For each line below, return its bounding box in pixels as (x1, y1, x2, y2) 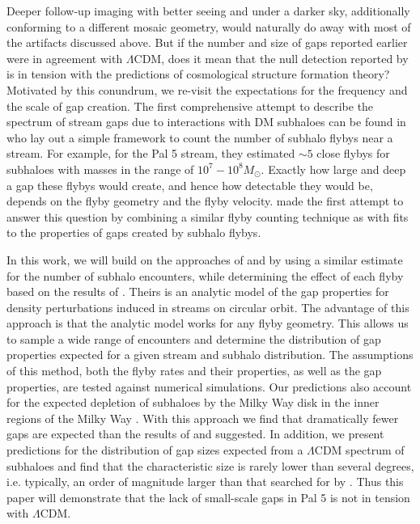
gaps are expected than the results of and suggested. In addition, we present (6, 425, 384, 442)
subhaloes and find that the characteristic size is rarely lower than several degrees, (6, 457, 414, 474)
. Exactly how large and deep (261, 160, 406, 177)
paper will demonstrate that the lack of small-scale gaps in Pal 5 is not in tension (6, 488, 410, 505)
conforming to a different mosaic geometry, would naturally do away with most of (6, 18, 411, 35)
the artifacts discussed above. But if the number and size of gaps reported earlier (6, 34, 408, 51)
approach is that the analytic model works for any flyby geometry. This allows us (6, 315, 409, 332)
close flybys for (316, 145, 390, 162)
